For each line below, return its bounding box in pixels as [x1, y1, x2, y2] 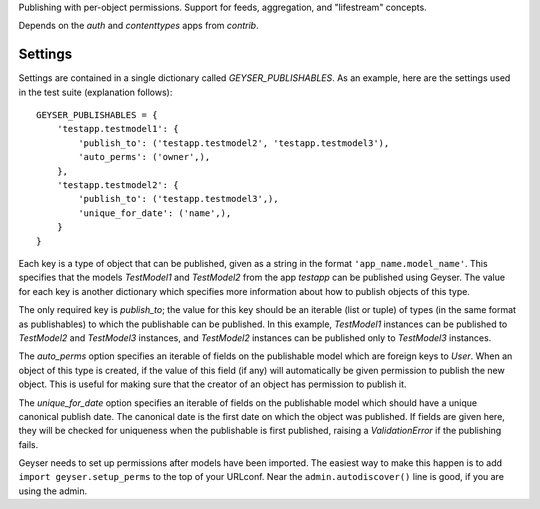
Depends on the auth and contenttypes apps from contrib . [18, 20, 259, 32]
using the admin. [18, 485, 88, 497]
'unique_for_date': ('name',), [78, 207, 232, 219]
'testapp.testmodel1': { [56, 123, 179, 135]
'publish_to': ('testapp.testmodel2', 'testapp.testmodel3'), [78, 137, 390, 149]
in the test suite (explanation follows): [18, 86, 173, 98]
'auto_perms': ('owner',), [78, 151, 211, 163]
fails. [18, 438, 39, 450]
